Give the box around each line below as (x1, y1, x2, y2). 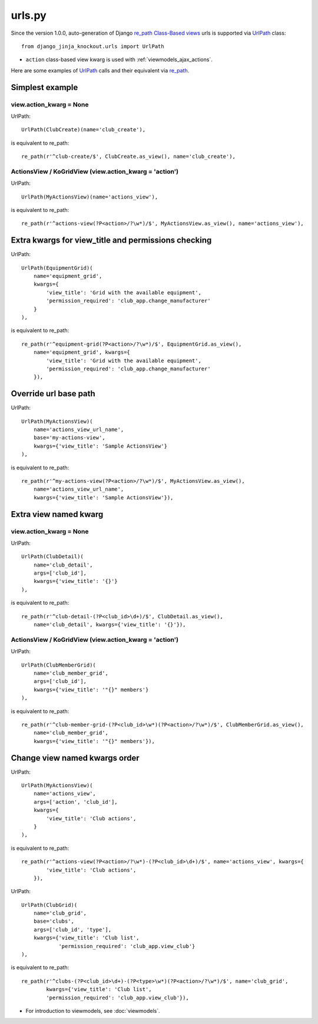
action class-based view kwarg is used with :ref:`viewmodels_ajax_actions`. (25, 56, 213, 63)
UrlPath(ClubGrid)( (21, 902, 78, 908)
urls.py (11, 9, 47, 22)
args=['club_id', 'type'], (33, 926, 112, 933)
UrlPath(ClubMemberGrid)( (21, 661, 97, 668)
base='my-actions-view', (33, 435, 105, 441)
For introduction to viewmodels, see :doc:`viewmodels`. (25, 1007, 160, 1014)
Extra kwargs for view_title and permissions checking (11, 236, 212, 246)
